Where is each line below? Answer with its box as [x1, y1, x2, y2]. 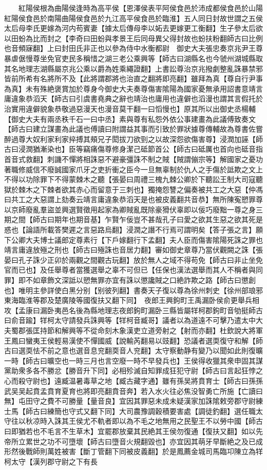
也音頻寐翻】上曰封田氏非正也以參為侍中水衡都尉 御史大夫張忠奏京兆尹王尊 [4, 43, 263, 53]
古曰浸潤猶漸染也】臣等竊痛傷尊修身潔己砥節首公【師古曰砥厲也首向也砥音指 [4, 143, 263, 154]
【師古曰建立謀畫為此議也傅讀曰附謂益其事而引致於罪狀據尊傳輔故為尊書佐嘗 [4, 123, 263, 134]
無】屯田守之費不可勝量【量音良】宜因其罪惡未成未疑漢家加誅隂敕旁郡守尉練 [4, 395, 263, 406]
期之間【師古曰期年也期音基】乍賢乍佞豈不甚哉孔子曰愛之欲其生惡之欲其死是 [4, 214, 263, 225]
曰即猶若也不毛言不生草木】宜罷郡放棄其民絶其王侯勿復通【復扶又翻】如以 [4, 425, 256, 436]
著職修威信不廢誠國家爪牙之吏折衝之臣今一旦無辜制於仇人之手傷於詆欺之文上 [4, 164, 263, 174]
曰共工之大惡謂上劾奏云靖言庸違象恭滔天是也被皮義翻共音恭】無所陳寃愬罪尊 [4, 194, 263, 205]
